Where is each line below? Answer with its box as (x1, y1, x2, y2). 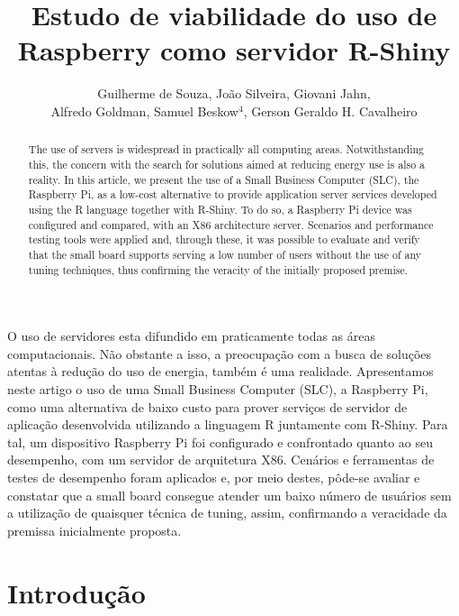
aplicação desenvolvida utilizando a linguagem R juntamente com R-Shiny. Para (7, 415, 448, 434)
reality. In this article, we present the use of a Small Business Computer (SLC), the (28, 171, 419, 187)
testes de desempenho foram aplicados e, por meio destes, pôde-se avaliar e (7, 467, 420, 486)
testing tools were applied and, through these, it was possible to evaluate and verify (28, 232, 420, 247)
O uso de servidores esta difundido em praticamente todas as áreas (7, 326, 375, 345)
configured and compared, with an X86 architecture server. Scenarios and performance (28, 216, 434, 232)
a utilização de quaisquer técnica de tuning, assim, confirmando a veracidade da (7, 503, 447, 522)
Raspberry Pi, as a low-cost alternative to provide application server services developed (28, 187, 437, 202)
